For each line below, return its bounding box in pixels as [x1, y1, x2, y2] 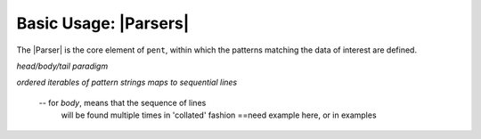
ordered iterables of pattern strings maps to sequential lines [16, 77, 238, 88]
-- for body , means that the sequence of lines [38, 97, 207, 108]
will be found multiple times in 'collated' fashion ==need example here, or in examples [61, 110, 378, 120]
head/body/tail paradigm [16, 61, 109, 71]
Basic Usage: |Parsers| [16, 13, 190, 33]
